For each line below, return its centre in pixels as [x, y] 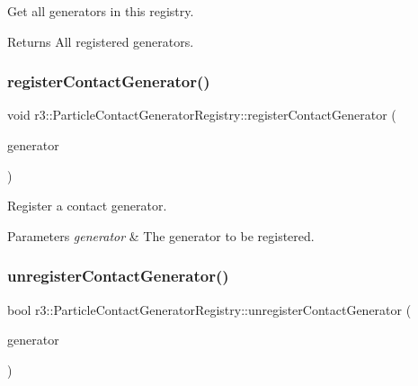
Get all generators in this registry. [101, 11]
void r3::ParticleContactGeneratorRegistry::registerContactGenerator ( [202, 115]
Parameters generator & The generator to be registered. [161, 235]
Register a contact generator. [87, 206]
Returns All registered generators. [101, 41]
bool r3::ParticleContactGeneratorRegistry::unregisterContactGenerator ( [209, 309]
